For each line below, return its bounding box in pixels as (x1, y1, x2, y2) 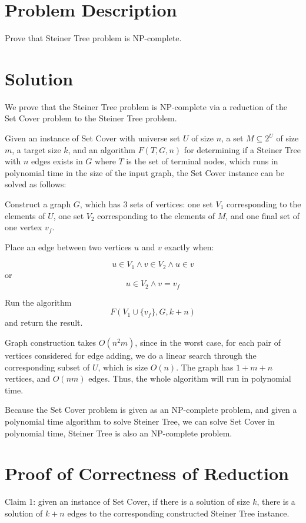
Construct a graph (5, 198, 71, 210)
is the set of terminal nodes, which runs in (126, 155, 278, 167)
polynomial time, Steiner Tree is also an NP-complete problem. (5, 426, 232, 439)
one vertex (5, 221, 42, 233)
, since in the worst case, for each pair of (135, 336, 281, 349)
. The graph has (176, 360, 234, 373)
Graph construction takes (5, 336, 97, 349)
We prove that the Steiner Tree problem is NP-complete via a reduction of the (5, 100, 287, 112)
